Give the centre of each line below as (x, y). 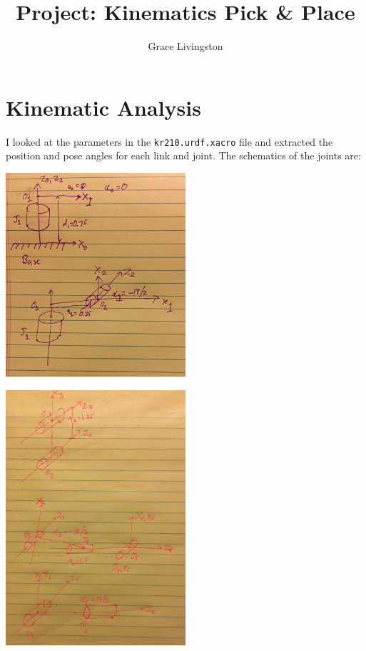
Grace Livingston (185, 46)
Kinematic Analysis (103, 107)
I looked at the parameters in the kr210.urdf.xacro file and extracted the (169, 141)
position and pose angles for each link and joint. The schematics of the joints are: (183, 155)
